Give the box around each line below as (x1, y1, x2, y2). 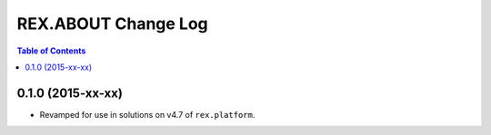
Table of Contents (16, 45, 86, 56)
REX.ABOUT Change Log (16, 14, 208, 34)
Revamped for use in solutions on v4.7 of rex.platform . (39, 109, 256, 120)
